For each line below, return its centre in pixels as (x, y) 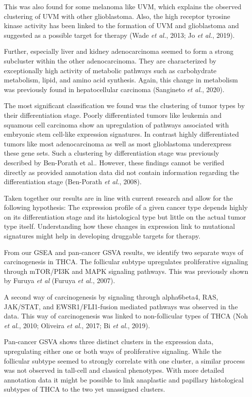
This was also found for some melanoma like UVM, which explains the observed (123, 6)
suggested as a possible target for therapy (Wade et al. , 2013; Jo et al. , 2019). (119, 35)
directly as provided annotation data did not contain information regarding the (122, 172)
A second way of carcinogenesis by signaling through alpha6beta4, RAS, (111, 297)
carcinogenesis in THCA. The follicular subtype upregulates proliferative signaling (126, 262)
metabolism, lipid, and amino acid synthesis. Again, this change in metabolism (121, 80)
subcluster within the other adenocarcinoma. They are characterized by (110, 60)
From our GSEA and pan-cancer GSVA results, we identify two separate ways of (124, 252)
